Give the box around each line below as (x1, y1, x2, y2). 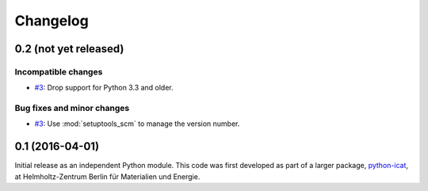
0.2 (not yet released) (14, 42, 124, 55)
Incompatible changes (14, 66, 103, 77)
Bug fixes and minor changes (14, 103, 130, 114)
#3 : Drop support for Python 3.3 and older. (34, 83, 174, 93)
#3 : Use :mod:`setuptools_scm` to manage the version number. (34, 119, 240, 128)
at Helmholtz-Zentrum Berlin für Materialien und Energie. (14, 171, 201, 181)
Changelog (14, 12, 89, 29)
